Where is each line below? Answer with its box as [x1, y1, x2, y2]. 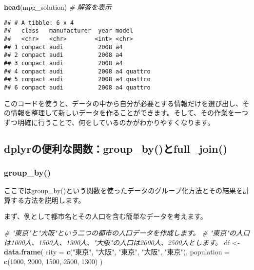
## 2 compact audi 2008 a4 [4, 52, 123, 59]
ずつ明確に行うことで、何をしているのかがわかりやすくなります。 [4, 117, 215, 127]
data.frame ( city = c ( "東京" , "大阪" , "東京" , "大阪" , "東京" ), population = [4, 247, 230, 257]
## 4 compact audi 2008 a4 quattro [4, 68, 151, 75]
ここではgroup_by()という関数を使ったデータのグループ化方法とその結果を [4, 185, 243, 196]
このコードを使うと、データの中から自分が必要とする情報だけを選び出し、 [4, 98, 243, 108]
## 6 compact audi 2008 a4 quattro [4, 84, 151, 91]
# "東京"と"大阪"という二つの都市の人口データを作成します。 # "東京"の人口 [4, 228, 250, 238]
